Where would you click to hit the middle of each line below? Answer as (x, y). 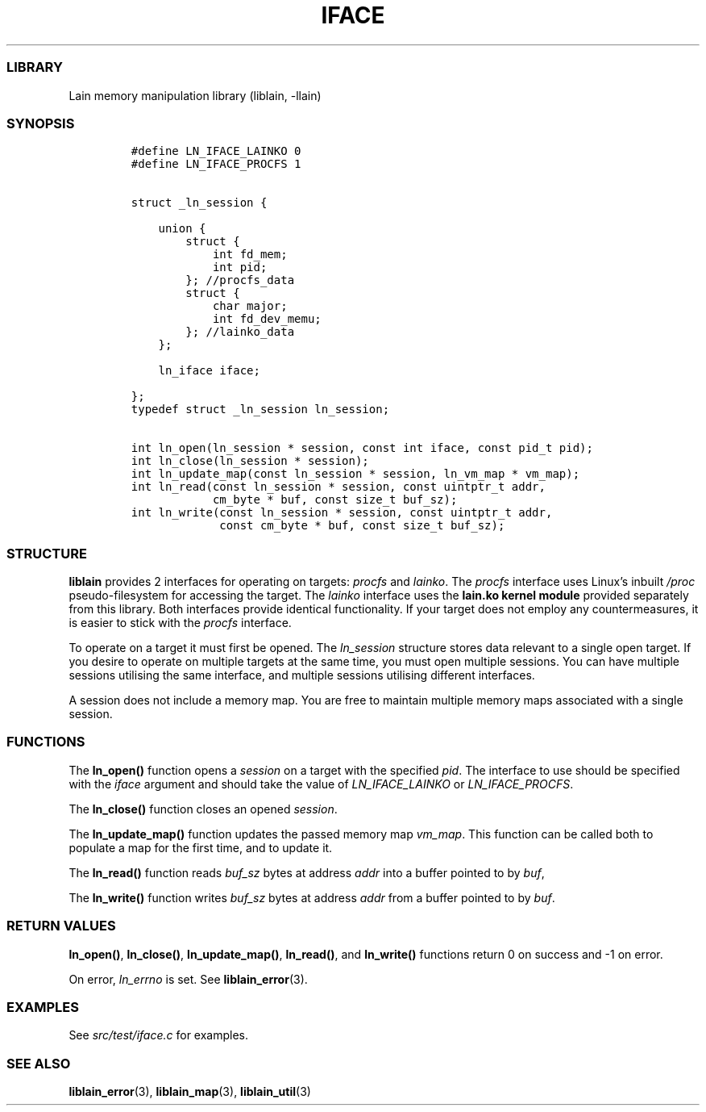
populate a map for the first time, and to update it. (201, 847)
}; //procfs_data (240, 280)
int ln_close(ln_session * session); (250, 461)
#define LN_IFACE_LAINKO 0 (216, 151)
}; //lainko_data (240, 332)
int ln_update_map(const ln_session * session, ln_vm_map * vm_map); (355, 474)
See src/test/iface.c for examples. (159, 1035)
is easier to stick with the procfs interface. (180, 623)
